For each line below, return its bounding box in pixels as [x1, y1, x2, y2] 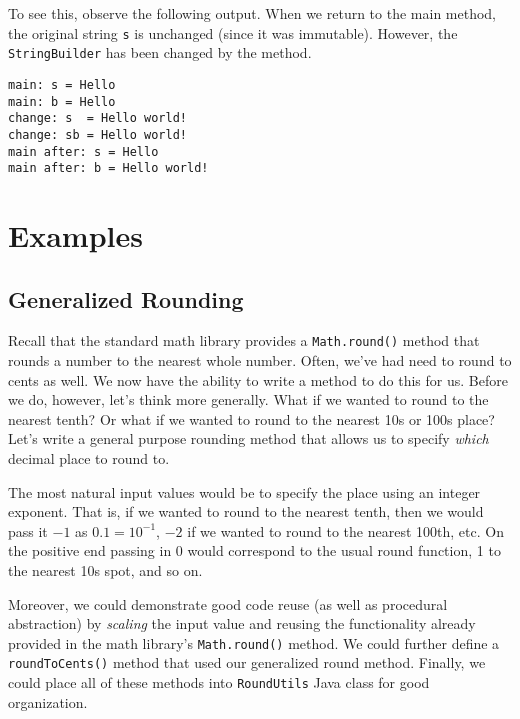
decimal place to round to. [8, 448, 170, 469]
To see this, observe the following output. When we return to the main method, [8, 3, 497, 23]
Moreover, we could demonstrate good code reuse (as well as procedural [8, 593, 448, 614]
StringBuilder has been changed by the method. [8, 42, 312, 63]
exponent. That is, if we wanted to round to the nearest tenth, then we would [8, 501, 484, 522]
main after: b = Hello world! [8, 161, 209, 176]
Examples [8, 215, 143, 256]
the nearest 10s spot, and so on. [8, 560, 203, 581]
